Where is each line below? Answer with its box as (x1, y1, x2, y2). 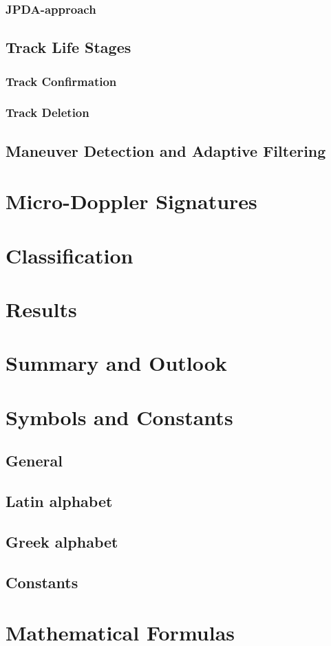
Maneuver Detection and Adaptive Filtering (6, 140, 326, 161)
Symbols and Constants (6, 402, 233, 431)
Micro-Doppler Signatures (6, 187, 257, 215)
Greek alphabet (6, 530, 118, 552)
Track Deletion (6, 104, 89, 121)
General (6, 450, 63, 471)
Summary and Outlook (6, 349, 227, 377)
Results (6, 295, 77, 323)
